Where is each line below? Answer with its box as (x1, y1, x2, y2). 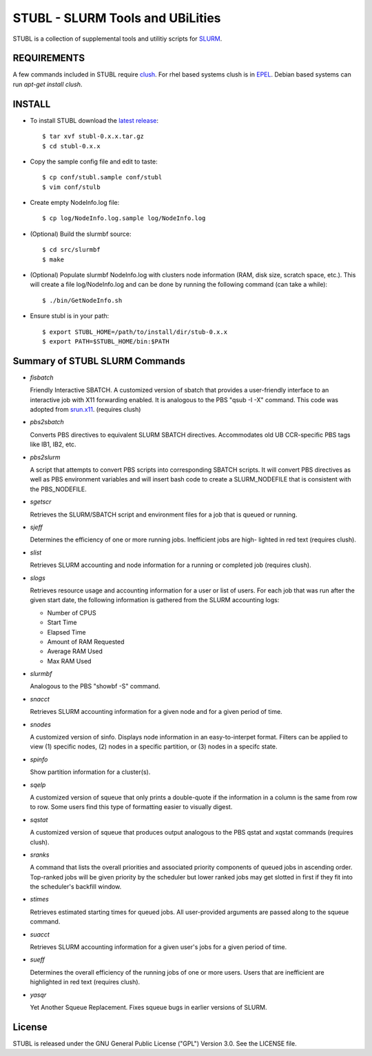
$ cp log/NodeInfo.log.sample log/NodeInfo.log (42, 215, 206, 222)
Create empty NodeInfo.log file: (30, 199, 120, 207)
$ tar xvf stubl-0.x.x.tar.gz (42, 132, 145, 141)
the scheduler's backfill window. (30, 883, 122, 891)
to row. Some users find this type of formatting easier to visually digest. (30, 803, 233, 811)
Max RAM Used (47, 657, 92, 665)
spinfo (30, 755, 48, 764)
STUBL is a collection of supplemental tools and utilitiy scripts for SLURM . (12, 34, 223, 43)
